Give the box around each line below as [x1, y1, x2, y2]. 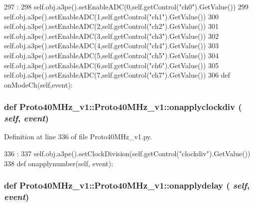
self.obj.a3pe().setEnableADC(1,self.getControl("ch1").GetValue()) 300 [4, 11, 219, 21]
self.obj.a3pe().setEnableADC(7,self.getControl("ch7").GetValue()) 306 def [4, 70, 230, 80]
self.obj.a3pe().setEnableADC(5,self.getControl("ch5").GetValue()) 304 [4, 50, 219, 60]
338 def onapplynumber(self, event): [4, 158, 114, 168]
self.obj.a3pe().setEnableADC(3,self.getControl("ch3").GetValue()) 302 [4, 30, 219, 41]
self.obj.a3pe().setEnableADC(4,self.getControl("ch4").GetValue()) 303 [4, 40, 219, 51]
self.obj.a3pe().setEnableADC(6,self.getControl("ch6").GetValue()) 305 [4, 60, 219, 70]
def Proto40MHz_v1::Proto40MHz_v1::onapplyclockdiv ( [4, 101, 242, 113]
